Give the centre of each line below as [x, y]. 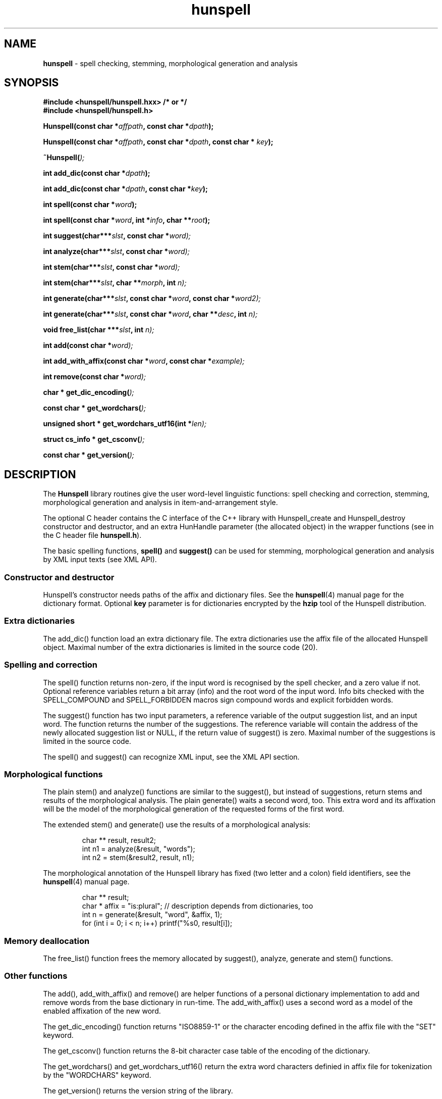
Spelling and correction [51, 665]
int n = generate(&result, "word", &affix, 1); [152, 915]
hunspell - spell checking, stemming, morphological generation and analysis [170, 63]
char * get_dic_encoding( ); [89, 392]
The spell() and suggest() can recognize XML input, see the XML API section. [171, 757]
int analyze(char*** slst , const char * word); [116, 252]
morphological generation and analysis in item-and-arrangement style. [160, 503]
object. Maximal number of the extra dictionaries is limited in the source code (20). [180, 647]
